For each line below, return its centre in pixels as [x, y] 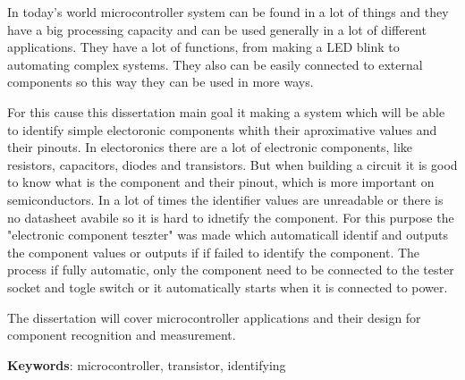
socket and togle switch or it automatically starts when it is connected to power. [228, 287]
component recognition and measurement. [122, 335]
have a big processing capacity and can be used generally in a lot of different [217, 29]
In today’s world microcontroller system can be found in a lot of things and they [228, 12]
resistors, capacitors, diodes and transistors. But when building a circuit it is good [232, 164]
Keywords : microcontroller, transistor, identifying [147, 364]
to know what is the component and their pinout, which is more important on [221, 182]
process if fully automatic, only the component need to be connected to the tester [231, 270]
